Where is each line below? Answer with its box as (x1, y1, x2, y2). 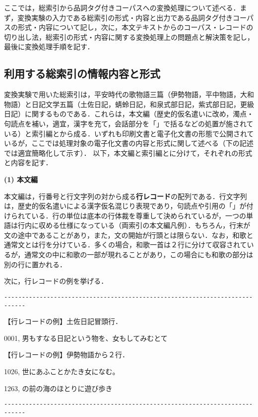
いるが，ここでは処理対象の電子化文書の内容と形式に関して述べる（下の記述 (4, 138, 254, 148)
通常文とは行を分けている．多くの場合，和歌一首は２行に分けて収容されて (4, 239, 247, 250)
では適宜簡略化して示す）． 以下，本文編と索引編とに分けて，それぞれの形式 (4, 147, 253, 158)
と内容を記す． (4, 157, 53, 168)
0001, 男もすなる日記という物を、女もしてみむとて (4, 332, 168, 343)
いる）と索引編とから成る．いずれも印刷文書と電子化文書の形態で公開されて (4, 128, 254, 138)
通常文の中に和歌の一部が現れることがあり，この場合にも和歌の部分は (24, 249, 254, 260)
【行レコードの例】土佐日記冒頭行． (4, 316, 122, 326)
